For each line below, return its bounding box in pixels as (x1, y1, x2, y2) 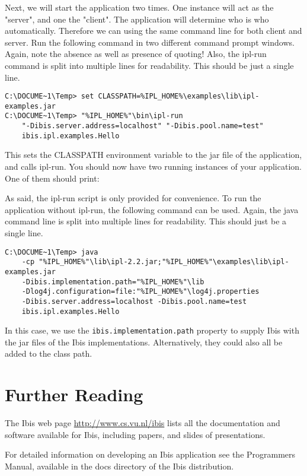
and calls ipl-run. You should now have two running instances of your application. (5, 160, 302, 173)
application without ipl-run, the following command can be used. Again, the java (5, 203, 299, 215)
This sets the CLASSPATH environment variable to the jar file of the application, (5, 148, 302, 161)
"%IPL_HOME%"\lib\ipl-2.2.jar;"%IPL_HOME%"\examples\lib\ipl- (39, 258, 289, 266)
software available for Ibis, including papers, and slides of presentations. (5, 428, 266, 440)
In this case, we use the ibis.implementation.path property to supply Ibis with (5, 324, 299, 337)
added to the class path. (5, 347, 92, 360)
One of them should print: (5, 172, 100, 184)
